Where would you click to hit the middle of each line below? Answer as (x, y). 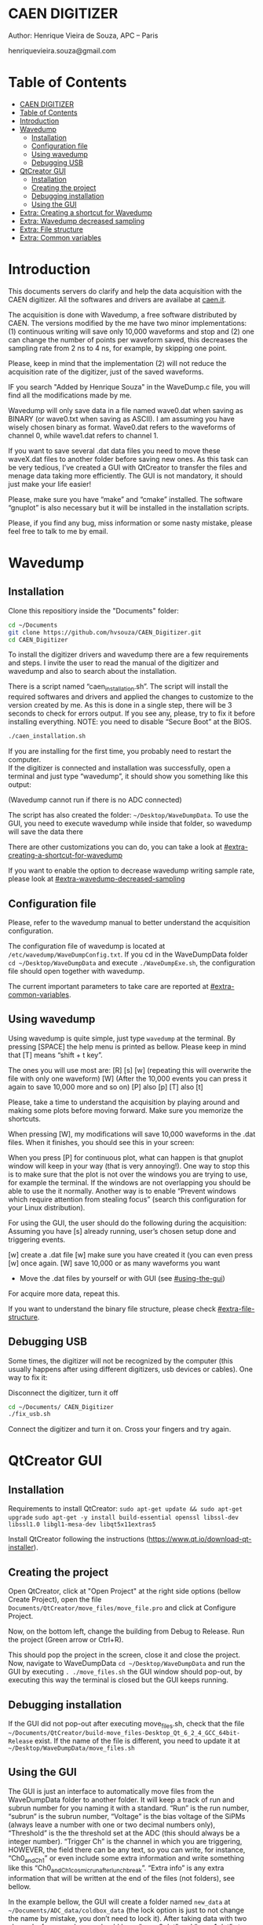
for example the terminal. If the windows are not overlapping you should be (130, 1182)
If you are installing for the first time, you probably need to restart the (120, 752)
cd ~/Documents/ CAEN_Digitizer (61, 1407)
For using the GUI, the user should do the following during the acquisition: (128, 1223)
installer (21, 1547)
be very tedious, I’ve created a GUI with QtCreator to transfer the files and (128, 467)
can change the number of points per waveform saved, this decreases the (128, 339)
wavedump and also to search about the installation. (93, 672)
